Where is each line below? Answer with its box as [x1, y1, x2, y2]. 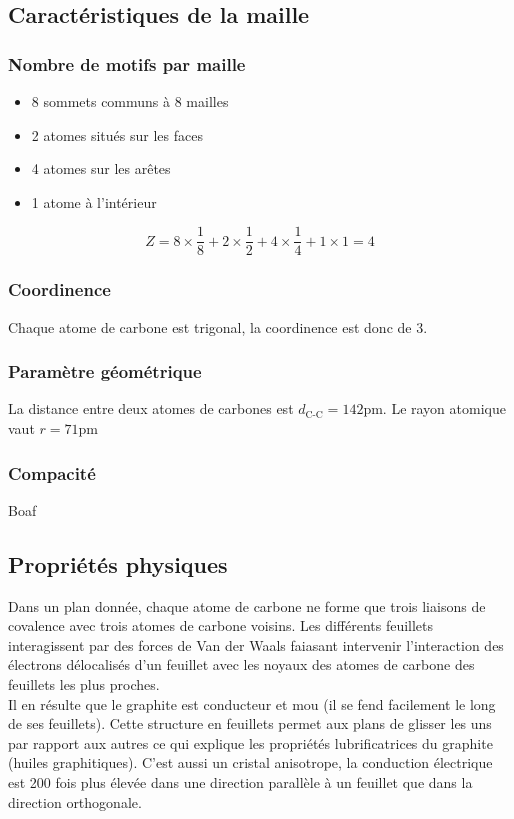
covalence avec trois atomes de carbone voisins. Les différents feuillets [8, 615, 434, 636]
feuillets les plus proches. [8, 674, 160, 695]
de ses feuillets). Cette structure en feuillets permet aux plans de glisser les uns [8, 713, 492, 734]
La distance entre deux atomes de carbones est [8, 398, 294, 419]
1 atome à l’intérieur [31, 191, 157, 212]
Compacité [8, 460, 96, 485]
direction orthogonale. [8, 791, 142, 812]
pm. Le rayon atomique [363, 398, 506, 419]
